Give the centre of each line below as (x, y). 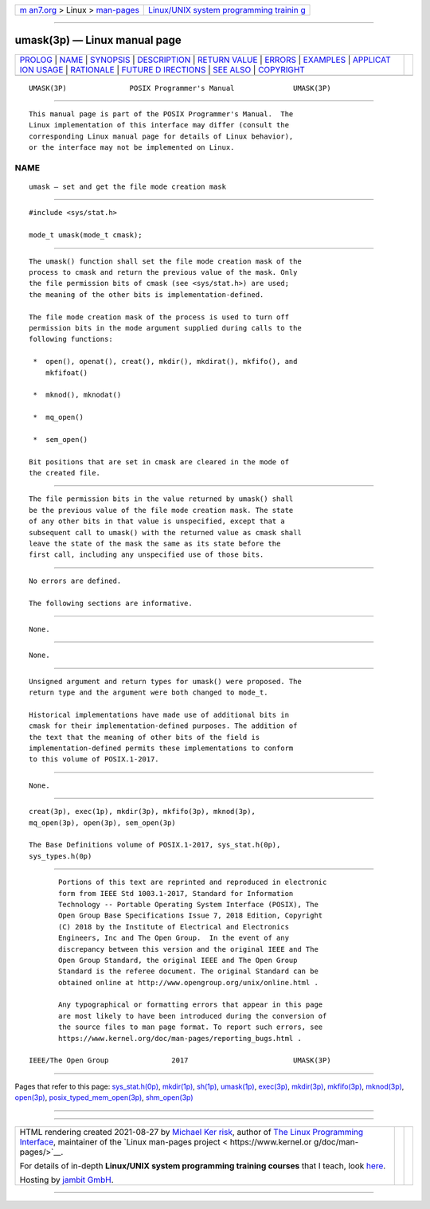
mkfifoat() (66, 373)
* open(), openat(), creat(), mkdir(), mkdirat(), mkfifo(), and (165, 362)
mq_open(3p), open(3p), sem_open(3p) (103, 823)
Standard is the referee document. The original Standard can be (188, 971)
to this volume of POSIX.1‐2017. (94, 759)
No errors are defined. (75, 581)
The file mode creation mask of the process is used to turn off (159, 317)
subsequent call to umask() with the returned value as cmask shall (165, 532)
